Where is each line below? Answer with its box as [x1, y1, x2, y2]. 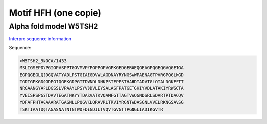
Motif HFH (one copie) [9, 7, 101, 18]
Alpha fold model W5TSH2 [9, 22, 98, 31]
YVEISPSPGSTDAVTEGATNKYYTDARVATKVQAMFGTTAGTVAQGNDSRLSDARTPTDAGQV [19, 92, 184, 98]
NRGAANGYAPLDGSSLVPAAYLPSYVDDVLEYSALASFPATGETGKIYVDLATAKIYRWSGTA [19, 85, 184, 91]
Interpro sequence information [9, 36, 72, 41]
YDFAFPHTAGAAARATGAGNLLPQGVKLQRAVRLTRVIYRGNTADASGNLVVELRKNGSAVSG [19, 99, 184, 105]
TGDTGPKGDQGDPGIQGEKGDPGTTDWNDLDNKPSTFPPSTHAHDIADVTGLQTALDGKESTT [19, 79, 184, 84]
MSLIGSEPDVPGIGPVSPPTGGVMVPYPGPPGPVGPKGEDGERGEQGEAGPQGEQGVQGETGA [19, 65, 184, 71]
